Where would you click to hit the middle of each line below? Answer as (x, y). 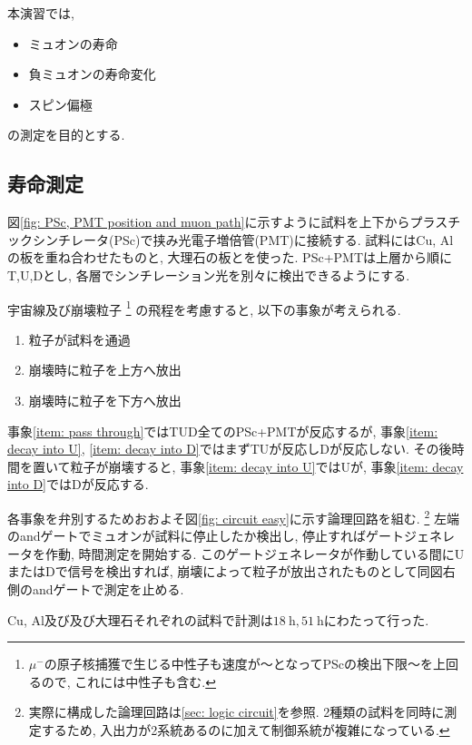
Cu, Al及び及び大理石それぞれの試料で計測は (140, 619)
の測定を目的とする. (66, 135)
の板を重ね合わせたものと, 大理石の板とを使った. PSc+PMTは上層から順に (230, 257)
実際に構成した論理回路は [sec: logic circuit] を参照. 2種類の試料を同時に (236, 712)
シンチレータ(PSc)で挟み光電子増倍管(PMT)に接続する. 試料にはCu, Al (243, 239)
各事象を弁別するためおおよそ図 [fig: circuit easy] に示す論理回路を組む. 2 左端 (233, 516)
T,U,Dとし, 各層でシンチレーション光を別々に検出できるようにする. (209, 274)
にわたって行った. (376, 619)
